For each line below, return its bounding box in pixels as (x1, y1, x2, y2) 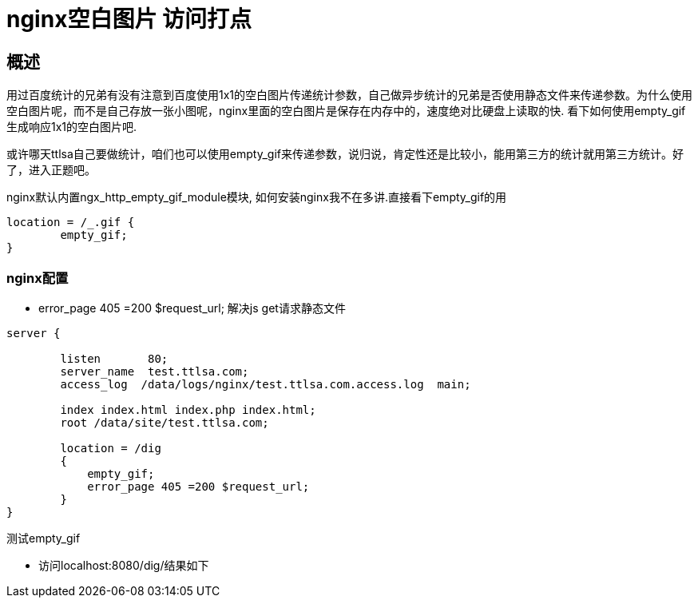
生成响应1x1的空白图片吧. (6, 120, 137, 134)
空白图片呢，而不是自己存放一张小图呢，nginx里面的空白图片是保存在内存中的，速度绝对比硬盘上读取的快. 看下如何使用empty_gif (6, 104, 686, 118)
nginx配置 (6, 269, 69, 286)
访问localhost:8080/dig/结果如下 (38, 558, 209, 572)
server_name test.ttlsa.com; (60, 364, 249, 378)
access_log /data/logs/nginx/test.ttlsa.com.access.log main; (60, 377, 471, 391)
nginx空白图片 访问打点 (6, 6, 252, 33)
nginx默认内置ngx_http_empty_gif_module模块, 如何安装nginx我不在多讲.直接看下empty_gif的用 (6, 190, 507, 205)
